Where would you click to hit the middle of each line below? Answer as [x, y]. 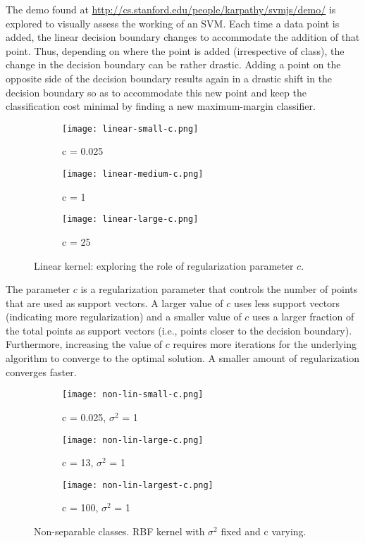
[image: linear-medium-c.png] [133, 174]
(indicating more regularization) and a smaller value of [124, 317]
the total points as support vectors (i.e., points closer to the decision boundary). [179, 330]
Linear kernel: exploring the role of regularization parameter [164, 265]
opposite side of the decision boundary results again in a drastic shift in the [169, 78]
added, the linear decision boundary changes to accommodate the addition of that [183, 37]
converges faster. [41, 372]
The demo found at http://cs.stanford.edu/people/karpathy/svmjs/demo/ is [171, 9]
